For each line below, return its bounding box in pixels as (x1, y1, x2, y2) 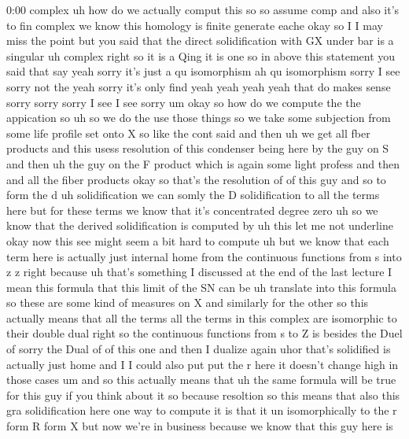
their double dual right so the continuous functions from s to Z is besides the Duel (6, 325, 403, 341)
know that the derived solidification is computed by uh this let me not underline (6, 217, 393, 234)
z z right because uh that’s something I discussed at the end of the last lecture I (6, 264, 392, 280)
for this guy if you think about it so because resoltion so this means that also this (6, 386, 400, 403)
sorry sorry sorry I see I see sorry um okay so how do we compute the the (6, 94, 361, 110)
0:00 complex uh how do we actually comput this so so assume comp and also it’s (6, 2, 400, 17)
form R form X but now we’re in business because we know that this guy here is (6, 418, 393, 434)
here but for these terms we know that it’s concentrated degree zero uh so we (6, 201, 378, 218)
